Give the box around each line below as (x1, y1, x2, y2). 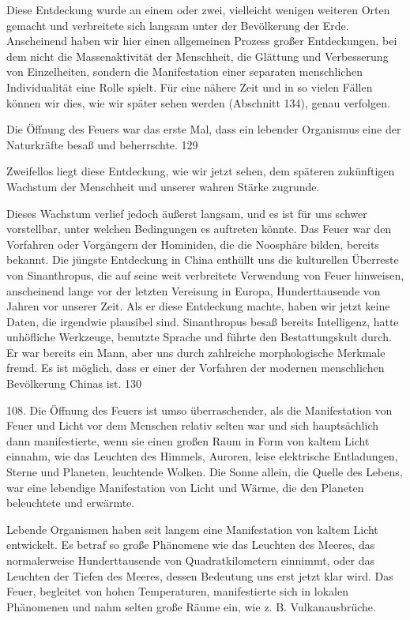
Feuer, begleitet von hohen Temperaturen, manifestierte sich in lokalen (6, 583, 348, 599)
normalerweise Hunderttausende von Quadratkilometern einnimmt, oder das (6, 552, 374, 568)
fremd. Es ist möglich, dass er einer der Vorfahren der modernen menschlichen (6, 359, 385, 376)
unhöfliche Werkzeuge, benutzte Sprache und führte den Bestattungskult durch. (6, 329, 392, 345)
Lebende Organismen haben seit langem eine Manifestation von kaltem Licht (6, 520, 378, 537)
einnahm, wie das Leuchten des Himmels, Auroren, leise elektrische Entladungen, (6, 448, 398, 464)
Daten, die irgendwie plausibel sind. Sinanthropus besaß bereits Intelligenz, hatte (6, 313, 399, 329)
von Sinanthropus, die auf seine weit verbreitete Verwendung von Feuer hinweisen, (6, 266, 404, 283)
